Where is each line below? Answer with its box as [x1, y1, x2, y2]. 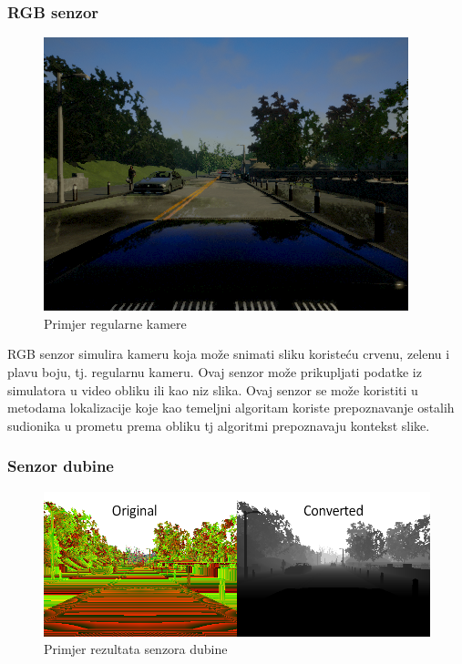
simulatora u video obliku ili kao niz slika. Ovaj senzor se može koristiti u [7, 380, 418, 399]
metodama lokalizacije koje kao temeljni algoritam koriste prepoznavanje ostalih [7, 398, 455, 417]
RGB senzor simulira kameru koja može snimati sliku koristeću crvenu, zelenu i [7, 344, 450, 363]
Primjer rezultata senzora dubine [44, 639, 228, 659]
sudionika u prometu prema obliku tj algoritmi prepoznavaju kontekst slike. [7, 415, 430, 434]
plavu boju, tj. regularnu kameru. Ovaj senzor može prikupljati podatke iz [7, 363, 422, 381]
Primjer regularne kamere [44, 313, 187, 332]
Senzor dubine [7, 455, 114, 477]
